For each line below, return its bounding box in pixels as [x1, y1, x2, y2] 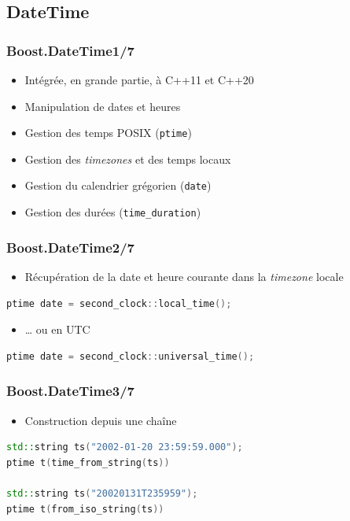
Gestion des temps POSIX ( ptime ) [24, 124, 192, 141]
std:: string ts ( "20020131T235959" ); [6, 487, 198, 499]
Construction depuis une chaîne [24, 412, 177, 428]
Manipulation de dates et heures [24, 98, 181, 114]
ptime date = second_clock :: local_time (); [6, 297, 232, 309]
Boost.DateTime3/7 [6, 381, 135, 401]
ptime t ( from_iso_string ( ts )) [6, 503, 164, 515]
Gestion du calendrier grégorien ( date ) [24, 177, 212, 194]
